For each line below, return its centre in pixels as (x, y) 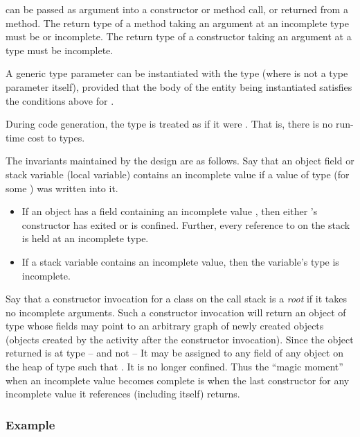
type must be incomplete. (60, 50)
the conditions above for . (60, 100)
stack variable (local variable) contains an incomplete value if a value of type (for (178, 174)
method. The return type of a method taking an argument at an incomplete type (177, 23)
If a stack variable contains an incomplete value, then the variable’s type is (180, 261)
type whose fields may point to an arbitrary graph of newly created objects (165, 326)
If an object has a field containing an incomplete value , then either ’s (170, 211)
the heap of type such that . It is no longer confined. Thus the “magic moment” (174, 367)
